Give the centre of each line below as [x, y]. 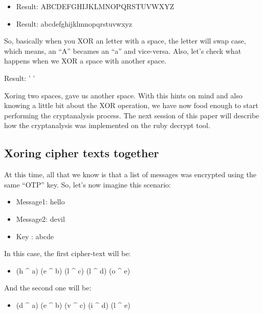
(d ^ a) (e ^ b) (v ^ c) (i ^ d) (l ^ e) [73, 305]
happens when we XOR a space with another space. [85, 61]
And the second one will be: [48, 288]
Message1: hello [40, 202]
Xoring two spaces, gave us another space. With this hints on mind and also [123, 95]
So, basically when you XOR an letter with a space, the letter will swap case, [125, 41]
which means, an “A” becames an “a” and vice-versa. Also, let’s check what [123, 50]
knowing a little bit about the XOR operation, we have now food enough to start [131, 105]
